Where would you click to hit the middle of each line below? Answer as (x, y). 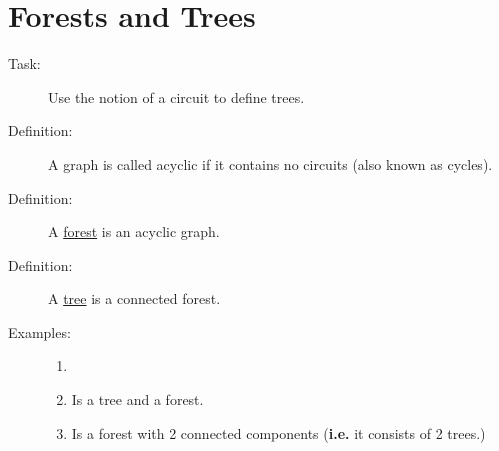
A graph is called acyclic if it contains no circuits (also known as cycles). (270, 163)
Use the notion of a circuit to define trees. (176, 96)
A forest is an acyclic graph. (134, 231)
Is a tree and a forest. (137, 399)
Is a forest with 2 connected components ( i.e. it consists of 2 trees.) (278, 432)
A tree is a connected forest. (134, 298)
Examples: (39, 331)
